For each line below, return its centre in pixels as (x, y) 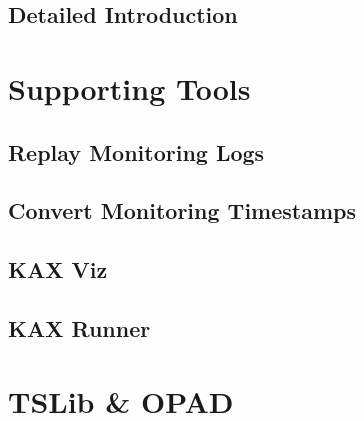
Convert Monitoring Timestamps (182, 210)
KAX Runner (79, 327)
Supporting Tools (129, 87)
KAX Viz (58, 269)
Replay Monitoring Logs (136, 151)
